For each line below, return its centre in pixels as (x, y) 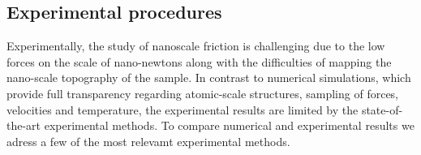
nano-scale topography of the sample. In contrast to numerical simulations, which (209, 77)
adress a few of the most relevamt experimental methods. (148, 141)
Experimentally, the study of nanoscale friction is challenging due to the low (196, 46)
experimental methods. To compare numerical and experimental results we (229, 125)
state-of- (382, 109)
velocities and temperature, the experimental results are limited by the (183, 109)
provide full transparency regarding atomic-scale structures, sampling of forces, (203, 93)
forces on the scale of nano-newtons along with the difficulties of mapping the (199, 61)
